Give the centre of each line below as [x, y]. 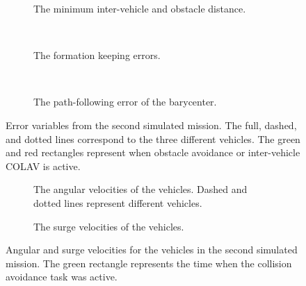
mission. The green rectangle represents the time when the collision [149, 263]
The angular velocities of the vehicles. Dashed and [140, 189]
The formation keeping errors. [97, 55]
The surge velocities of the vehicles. [109, 226]
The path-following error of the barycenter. [125, 102]
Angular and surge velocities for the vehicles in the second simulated [152, 250]
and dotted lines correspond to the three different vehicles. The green [153, 138]
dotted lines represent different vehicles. [118, 202]
